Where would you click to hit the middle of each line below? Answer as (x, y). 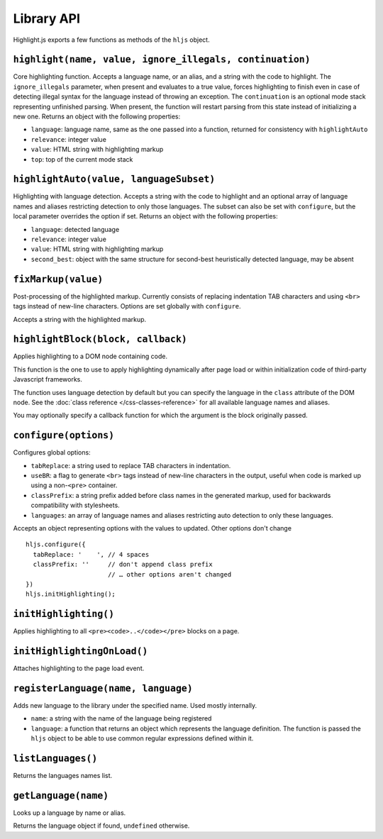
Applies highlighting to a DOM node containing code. (90, 356)
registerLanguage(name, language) (103, 688)
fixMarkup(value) (58, 279)
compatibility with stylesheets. (75, 505)
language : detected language (75, 229)
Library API (47, 18)
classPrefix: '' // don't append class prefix (123, 565)
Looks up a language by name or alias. (70, 813)
